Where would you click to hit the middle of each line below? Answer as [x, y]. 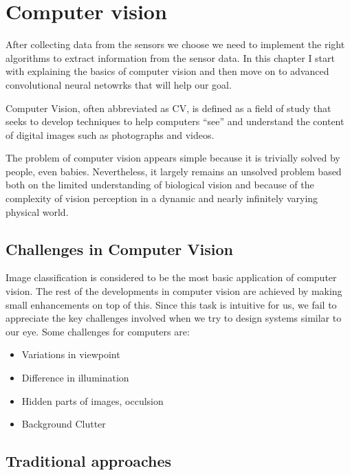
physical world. [37, 211]
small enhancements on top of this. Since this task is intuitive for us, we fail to [171, 304]
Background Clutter [64, 424]
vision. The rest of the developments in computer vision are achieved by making [174, 291]
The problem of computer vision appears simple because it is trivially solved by [173, 158]
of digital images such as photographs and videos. [110, 134]
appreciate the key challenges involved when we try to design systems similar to [174, 318]
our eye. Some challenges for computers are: [98, 331]
